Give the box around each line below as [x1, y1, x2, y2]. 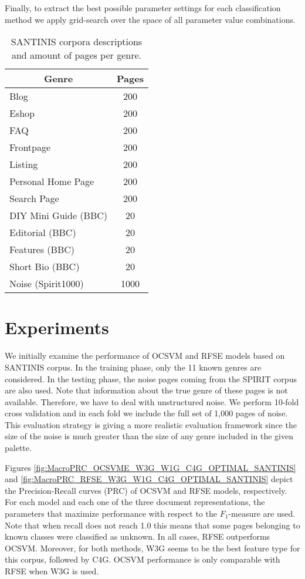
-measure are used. [228, 507, 296, 520]
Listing [9, 157, 38, 171]
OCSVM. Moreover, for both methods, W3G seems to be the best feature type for [5, 541, 300, 554]
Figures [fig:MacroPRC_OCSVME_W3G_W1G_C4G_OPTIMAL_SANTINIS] [5, 461, 296, 473]
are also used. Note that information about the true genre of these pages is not [5, 384, 288, 396]
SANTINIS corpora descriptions [11, 35, 143, 49]
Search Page [9, 191, 59, 206]
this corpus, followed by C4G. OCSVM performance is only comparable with [5, 553, 280, 565]
